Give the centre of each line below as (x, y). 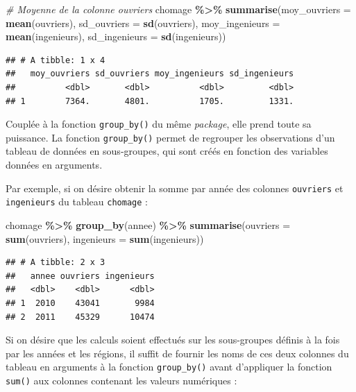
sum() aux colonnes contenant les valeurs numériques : (121, 380)
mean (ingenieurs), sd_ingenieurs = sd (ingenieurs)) (116, 36)
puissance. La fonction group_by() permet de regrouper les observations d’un (170, 137)
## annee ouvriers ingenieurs (80, 276)
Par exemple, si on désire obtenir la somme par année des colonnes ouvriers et (175, 188)
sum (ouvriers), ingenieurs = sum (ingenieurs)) (105, 238)
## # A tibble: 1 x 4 (56, 60)
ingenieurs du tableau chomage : (77, 202)
